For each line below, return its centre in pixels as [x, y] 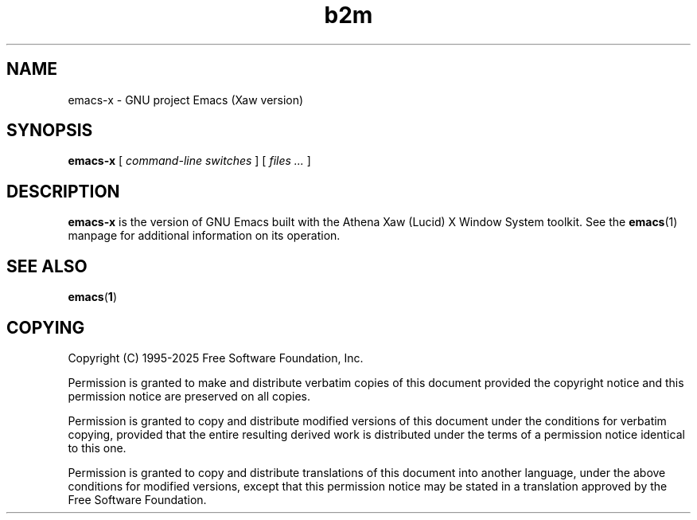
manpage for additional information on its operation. [204, 236]
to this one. [97, 448]
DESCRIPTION [63, 191]
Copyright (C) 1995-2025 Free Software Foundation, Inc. [216, 358]
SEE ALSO [47, 266]
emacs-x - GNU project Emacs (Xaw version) [186, 100]
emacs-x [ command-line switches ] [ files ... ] [189, 161]
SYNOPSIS [50, 131]
